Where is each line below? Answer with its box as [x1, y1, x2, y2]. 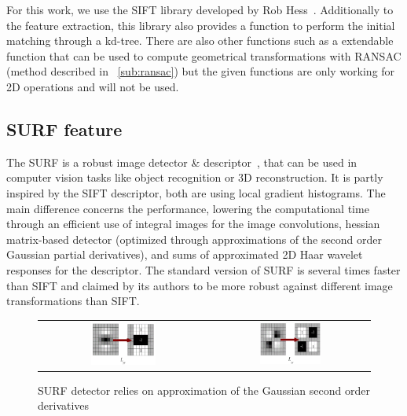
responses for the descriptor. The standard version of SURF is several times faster [6, 261, 401, 278]
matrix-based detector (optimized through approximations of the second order [6, 230, 383, 247]
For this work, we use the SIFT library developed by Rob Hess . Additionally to [6, 2, 394, 17]
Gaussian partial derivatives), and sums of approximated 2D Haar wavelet [6, 246, 363, 263]
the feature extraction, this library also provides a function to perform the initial [6, 17, 395, 33]
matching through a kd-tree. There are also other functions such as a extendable [6, 32, 394, 49]
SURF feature [6, 116, 123, 141]
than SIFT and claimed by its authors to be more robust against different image [6, 277, 393, 293]
